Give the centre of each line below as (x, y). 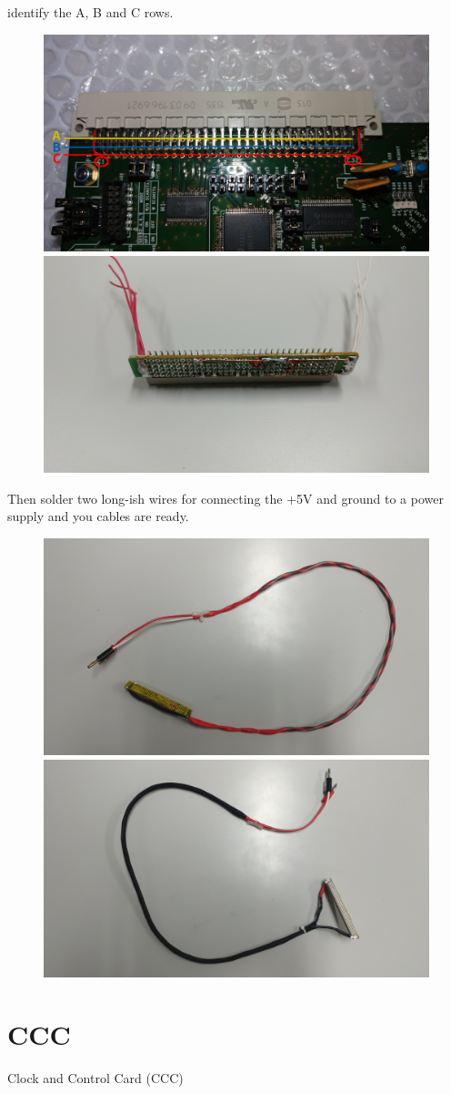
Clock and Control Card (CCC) (95, 1078)
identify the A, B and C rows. (90, 12)
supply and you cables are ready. (98, 516)
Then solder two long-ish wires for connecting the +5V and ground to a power (225, 498)
